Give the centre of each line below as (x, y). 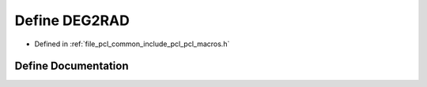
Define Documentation (72, 66)
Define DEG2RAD (72, 20)
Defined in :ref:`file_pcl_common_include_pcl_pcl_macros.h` (132, 44)
